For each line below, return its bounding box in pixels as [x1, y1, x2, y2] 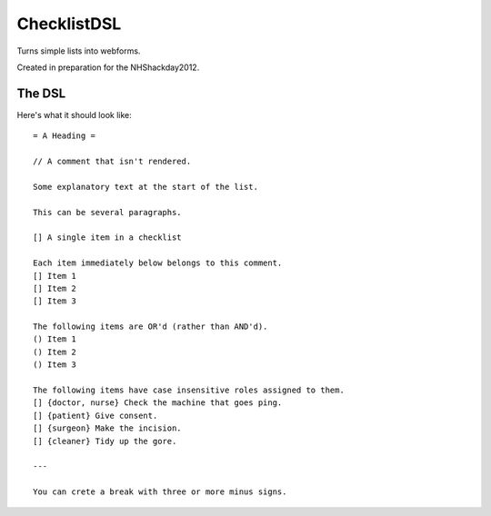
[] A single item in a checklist [33, 233, 182, 243]
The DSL [16, 85, 66, 101]
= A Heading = [33, 131, 95, 141]
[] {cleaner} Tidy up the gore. [33, 436, 177, 446]
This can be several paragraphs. [33, 207, 182, 217]
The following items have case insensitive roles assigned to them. [33, 385, 345, 395]
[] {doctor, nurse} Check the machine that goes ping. [33, 398, 283, 408]
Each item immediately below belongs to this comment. [33, 258, 283, 268]
